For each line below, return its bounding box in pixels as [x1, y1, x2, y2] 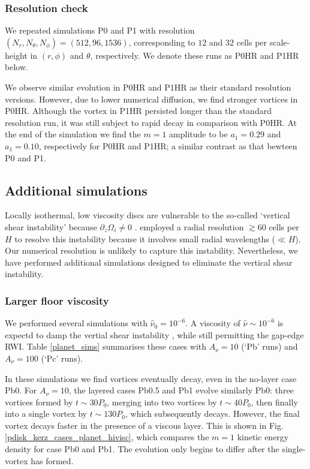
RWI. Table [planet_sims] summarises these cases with [5, 340, 207, 353]
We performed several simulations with [5, 317, 148, 329]
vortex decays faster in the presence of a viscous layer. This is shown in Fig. [5, 419, 284, 431]
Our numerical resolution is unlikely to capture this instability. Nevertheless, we [5, 244, 298, 257]
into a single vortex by [5, 407, 88, 420]
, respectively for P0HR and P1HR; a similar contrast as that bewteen [38, 139, 297, 152]
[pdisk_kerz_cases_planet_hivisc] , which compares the [5, 431, 209, 443]
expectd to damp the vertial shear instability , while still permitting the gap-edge [5, 328, 304, 341]
